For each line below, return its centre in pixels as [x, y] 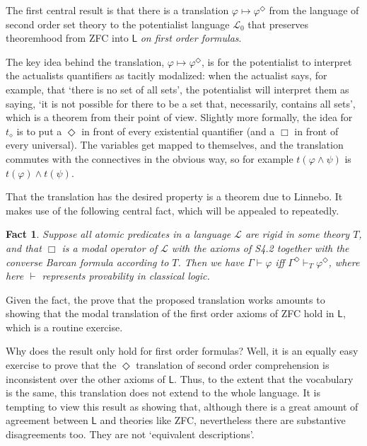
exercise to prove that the [61, 365]
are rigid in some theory [297, 234]
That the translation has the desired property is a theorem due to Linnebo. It [174, 196]
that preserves [278, 24]
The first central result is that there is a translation [117, 10]
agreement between [47, 420]
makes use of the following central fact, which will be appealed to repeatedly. [173, 210]
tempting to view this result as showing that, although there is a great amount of [182, 406]
